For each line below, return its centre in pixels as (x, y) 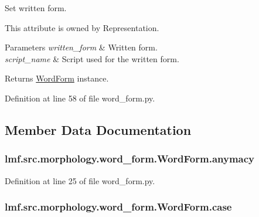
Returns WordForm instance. (57, 78)
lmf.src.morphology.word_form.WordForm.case (118, 207)
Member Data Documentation (98, 129)
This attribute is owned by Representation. (82, 27)
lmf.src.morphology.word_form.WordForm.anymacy (129, 159)
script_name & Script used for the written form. (92, 58)
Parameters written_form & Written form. (81, 47)
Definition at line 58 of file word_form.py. (80, 98)
